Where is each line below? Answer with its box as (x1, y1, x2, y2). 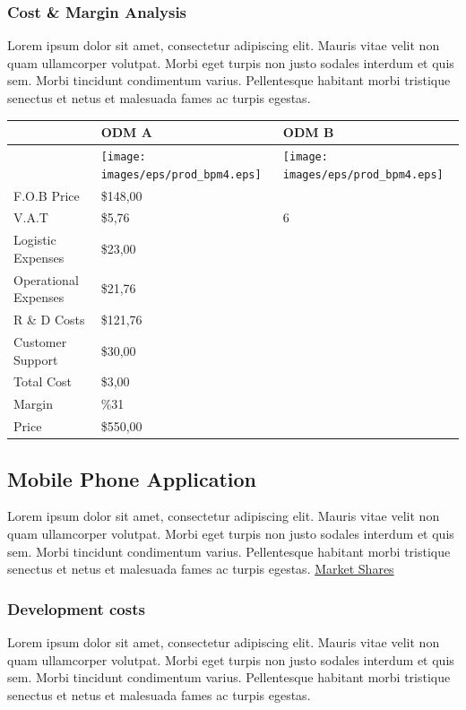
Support (13, 350, 58, 368)
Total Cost (13, 372, 73, 391)
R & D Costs (13, 310, 85, 329)
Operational (13, 270, 79, 289)
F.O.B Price (13, 186, 80, 204)
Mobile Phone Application (7, 464, 256, 492)
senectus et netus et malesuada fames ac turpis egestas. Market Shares (7, 559, 394, 578)
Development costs (7, 597, 145, 619)
